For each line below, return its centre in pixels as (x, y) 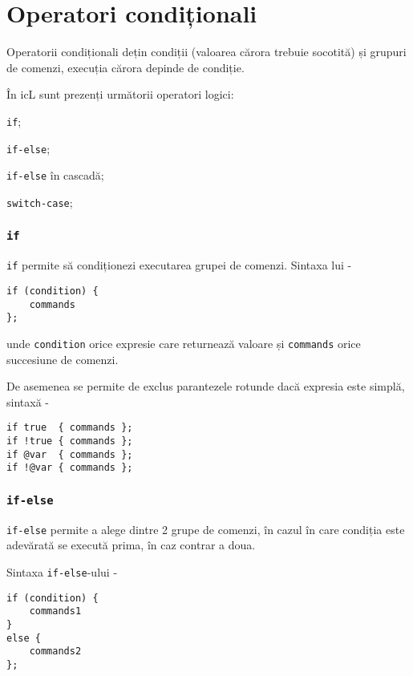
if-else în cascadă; (55, 175)
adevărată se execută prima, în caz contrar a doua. (131, 545)
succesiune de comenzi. (63, 359)
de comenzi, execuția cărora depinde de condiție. (126, 67)
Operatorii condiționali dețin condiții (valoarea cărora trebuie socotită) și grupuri (206, 52)
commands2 (55, 652)
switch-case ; (40, 202)
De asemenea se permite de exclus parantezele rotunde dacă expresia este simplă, (206, 386)
